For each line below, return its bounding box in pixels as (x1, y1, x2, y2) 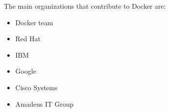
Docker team (15, 17, 53, 27)
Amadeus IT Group (15, 98, 74, 109)
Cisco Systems (15, 82, 58, 92)
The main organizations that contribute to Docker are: (4, 1, 166, 11)
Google (15, 66, 36, 76)
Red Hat (15, 33, 41, 44)
